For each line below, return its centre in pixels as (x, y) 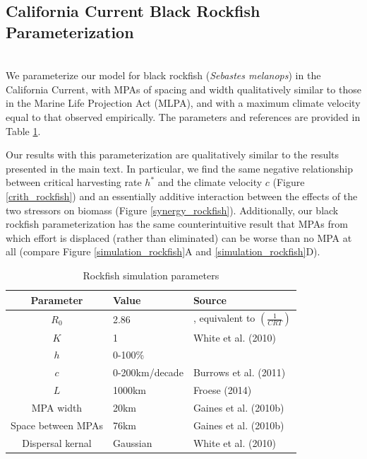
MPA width (57, 407)
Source (210, 300)
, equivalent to (224, 318)
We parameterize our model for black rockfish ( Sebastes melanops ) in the (163, 75)
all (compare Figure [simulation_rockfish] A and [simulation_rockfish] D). (163, 251)
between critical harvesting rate (74, 182)
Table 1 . (23, 130)
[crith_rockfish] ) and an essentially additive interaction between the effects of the (182, 196)
